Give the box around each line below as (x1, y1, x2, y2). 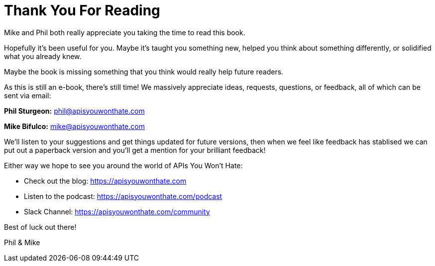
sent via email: (4, 91, 51, 100)
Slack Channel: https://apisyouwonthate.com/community (24, 207, 210, 216)
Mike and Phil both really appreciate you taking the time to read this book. (4, 28, 245, 37)
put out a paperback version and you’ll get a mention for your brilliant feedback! (4, 145, 266, 154)
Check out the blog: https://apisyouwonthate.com (24, 176, 187, 185)
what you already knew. (4, 52, 82, 61)
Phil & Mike (4, 238, 40, 247)
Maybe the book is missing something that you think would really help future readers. (4, 67, 284, 76)
